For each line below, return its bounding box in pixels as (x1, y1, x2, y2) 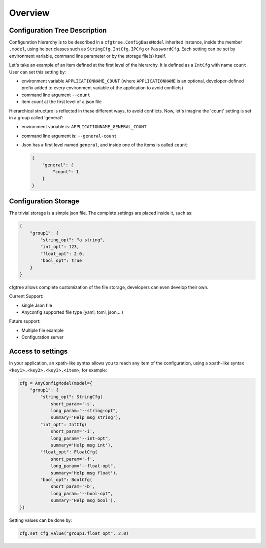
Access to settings (9, 347, 68, 356)
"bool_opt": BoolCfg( (40, 476, 93, 482)
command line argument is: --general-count (21, 133, 117, 139)
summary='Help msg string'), (50, 415, 121, 420)
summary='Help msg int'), (50, 442, 113, 448)
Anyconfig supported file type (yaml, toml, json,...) (21, 309, 123, 315)
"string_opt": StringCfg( (40, 394, 103, 400)
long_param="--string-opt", (50, 408, 118, 414)
